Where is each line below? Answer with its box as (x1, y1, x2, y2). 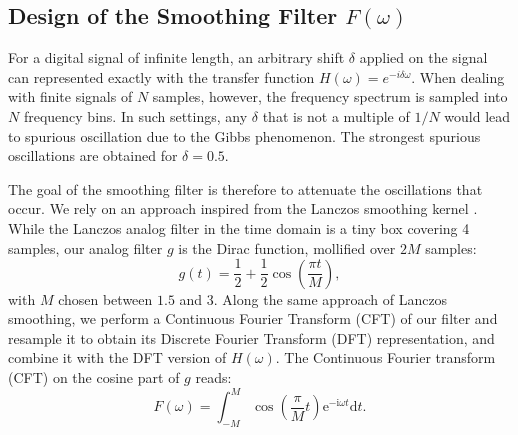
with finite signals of (8, 86, 133, 107)
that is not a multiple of (262, 105, 410, 126)
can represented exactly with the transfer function (8, 66, 315, 87)
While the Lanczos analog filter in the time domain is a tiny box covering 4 (8, 217, 470, 238)
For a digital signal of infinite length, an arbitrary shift (8, 47, 345, 68)
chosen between (58, 288, 153, 309)
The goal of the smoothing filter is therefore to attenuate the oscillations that (8, 178, 483, 199)
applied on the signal (359, 47, 488, 68)
